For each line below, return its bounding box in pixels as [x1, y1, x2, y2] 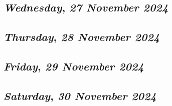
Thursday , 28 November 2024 [4, 29, 160, 44]
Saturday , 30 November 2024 [4, 87, 156, 103]
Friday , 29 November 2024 [4, 58, 144, 73]
